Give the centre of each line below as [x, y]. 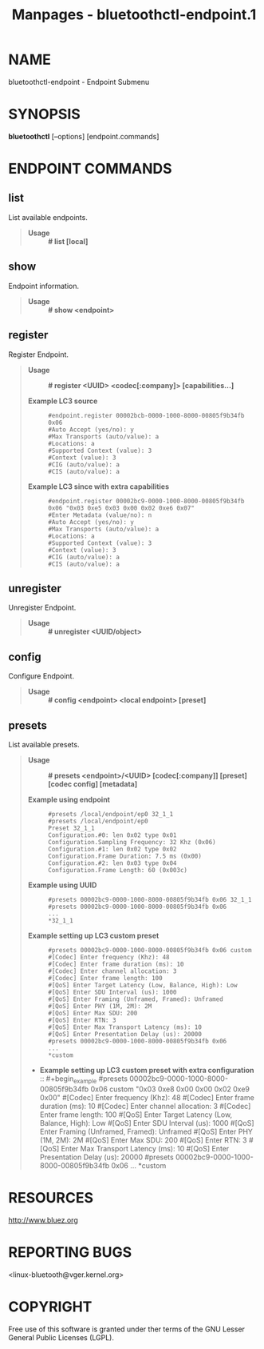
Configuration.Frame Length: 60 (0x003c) [117, 870]
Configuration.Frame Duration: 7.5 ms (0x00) [124, 856]
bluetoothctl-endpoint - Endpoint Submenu [79, 82]
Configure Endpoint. [41, 676]
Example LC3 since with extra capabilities [99, 486]
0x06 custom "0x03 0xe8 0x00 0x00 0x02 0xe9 [170, 1089]
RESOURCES [51, 1197]
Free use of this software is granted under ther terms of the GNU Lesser [127, 1329]
